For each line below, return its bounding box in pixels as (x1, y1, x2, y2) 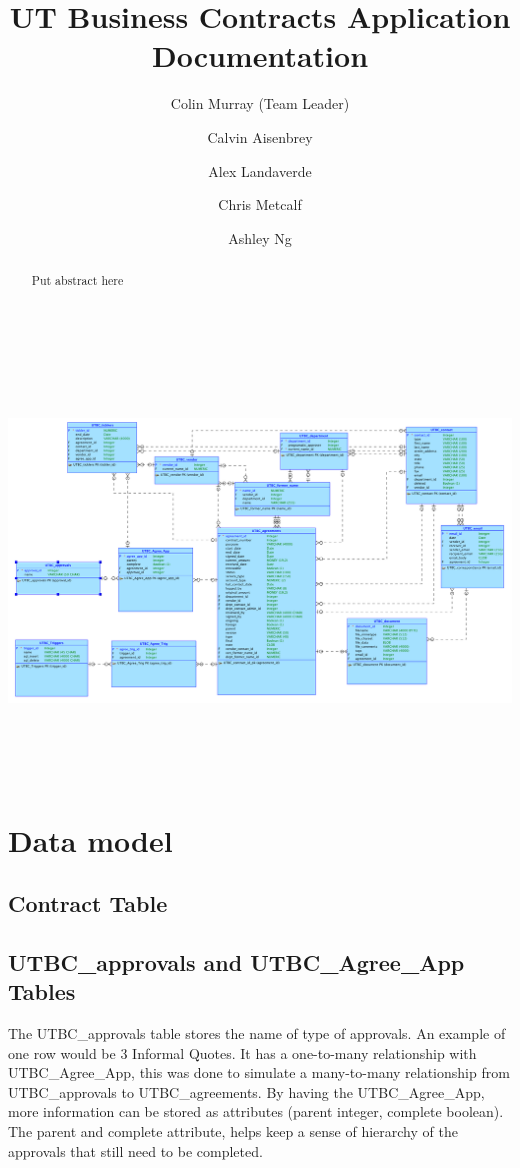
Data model (8, 819, 173, 860)
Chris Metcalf (218, 194, 302, 215)
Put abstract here (31, 272, 124, 289)
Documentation (151, 35, 369, 76)
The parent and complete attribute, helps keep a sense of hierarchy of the (8, 1121, 458, 1142)
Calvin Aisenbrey (207, 126, 313, 147)
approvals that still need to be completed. (8, 1140, 263, 1161)
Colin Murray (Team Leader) (170, 93, 350, 114)
